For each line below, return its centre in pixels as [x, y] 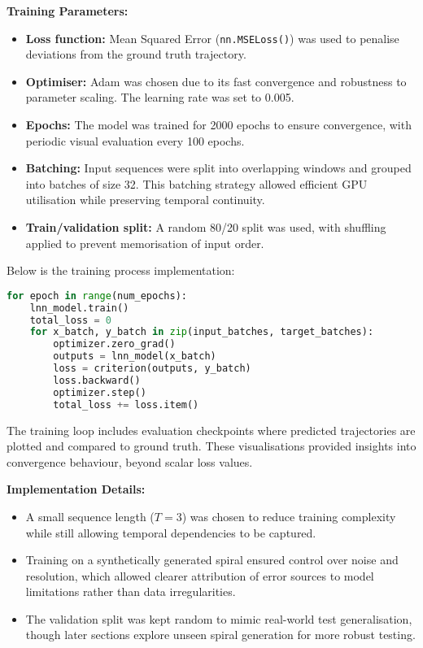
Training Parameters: [68, 11]
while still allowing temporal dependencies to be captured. [171, 532]
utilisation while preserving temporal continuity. [145, 200]
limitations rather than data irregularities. [131, 591]
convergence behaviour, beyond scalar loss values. [130, 461]
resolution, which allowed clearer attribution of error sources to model [200, 575]
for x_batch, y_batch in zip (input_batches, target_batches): [202, 332]
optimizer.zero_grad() [114, 344]
